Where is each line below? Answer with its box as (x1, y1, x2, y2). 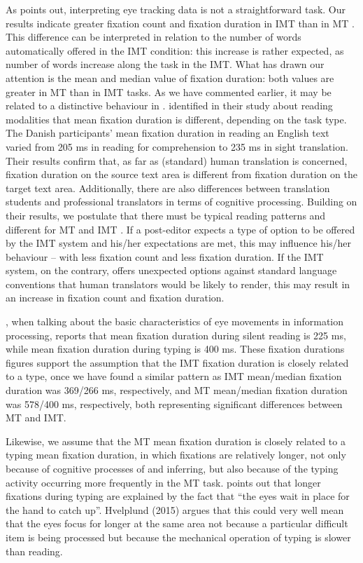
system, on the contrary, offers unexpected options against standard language (6, 263, 337, 278)
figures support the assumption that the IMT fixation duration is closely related (6, 355, 349, 369)
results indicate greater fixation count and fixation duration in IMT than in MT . (6, 15, 355, 30)
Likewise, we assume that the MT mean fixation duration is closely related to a (6, 433, 346, 448)
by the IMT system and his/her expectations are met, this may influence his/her (6, 236, 352, 250)
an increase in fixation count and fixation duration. (6, 290, 225, 305)
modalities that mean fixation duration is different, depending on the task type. (6, 111, 347, 126)
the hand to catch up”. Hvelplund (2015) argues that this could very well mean (6, 502, 344, 517)
